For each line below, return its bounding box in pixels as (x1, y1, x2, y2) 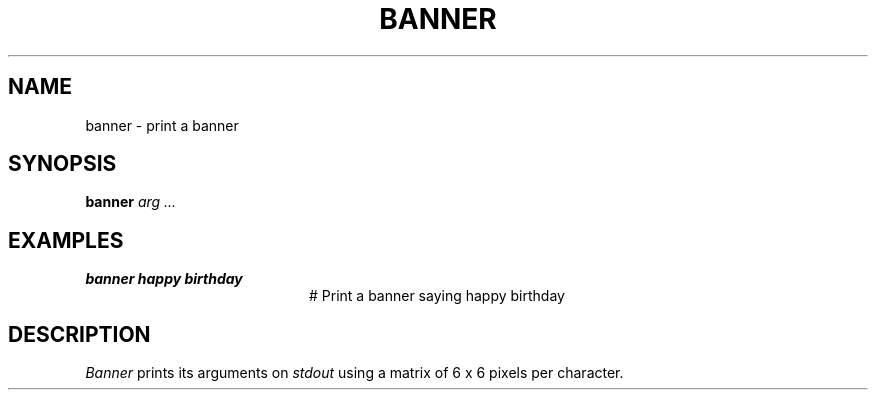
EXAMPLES (8, 227, 124, 253)
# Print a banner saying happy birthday (309, 287, 565, 305)
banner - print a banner (85, 116, 239, 134)
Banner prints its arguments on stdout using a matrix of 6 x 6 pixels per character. (85, 364, 624, 382)
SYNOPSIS (8, 151, 117, 177)
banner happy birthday (85, 270, 243, 288)
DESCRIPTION (8, 321, 151, 347)
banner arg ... (85, 193, 177, 211)
